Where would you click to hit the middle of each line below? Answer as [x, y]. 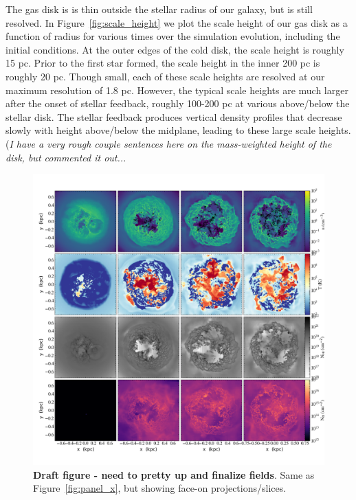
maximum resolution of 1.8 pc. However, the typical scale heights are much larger [177, 90]
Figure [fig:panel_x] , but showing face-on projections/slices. [160, 488]
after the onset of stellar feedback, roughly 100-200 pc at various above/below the [178, 103]
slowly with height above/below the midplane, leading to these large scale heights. [178, 130]
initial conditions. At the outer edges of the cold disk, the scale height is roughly [175, 49]
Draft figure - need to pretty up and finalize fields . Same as [174, 474]
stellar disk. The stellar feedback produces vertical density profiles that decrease [174, 116]
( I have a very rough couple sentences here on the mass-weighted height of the [169, 143]
